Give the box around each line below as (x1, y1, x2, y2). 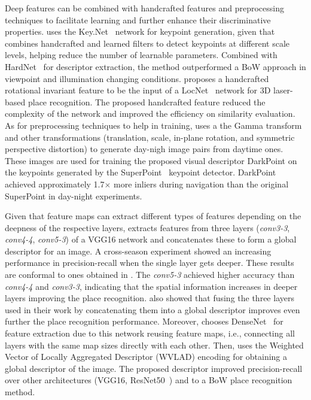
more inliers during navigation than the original (114, 177, 289, 190)
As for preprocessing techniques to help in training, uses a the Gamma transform (5, 119, 302, 131)
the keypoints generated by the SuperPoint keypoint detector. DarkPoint (5, 166, 276, 178)
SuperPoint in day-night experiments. (5, 189, 142, 202)
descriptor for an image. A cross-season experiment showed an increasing (5, 244, 272, 257)
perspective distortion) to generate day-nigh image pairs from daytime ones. (5, 143, 283, 155)
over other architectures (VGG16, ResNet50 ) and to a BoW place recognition (5, 374, 292, 386)
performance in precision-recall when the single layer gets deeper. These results (5, 256, 294, 269)
